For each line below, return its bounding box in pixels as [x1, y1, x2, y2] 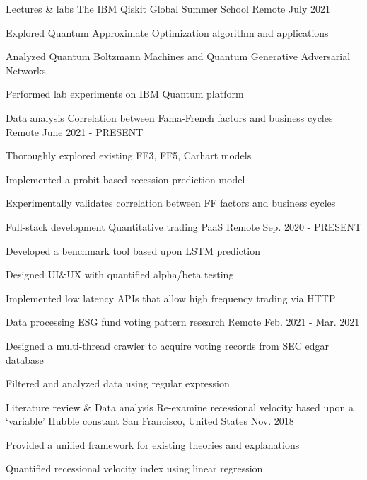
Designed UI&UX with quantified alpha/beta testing [6, 267, 234, 282]
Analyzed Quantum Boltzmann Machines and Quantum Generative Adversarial [6, 49, 351, 64]
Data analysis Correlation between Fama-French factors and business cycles [6, 110, 333, 125]
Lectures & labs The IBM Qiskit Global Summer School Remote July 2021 [6, 1, 330, 16]
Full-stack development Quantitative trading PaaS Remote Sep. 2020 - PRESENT [6, 219, 362, 234]
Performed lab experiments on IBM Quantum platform [6, 86, 244, 101]
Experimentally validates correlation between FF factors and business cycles [6, 195, 336, 210]
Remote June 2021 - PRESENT [6, 124, 144, 139]
